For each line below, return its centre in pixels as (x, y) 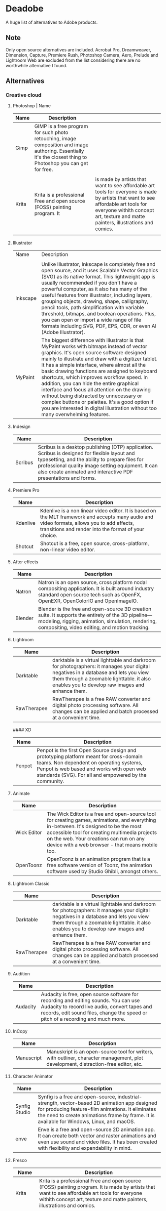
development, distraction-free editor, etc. (95, 1064)
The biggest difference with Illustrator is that (93, 340)
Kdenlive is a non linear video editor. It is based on (98, 511)
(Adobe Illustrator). (63, 333)
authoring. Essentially (59, 151)
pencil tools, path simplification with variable (93, 308)
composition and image (61, 145)
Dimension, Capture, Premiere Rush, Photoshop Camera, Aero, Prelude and (82, 55)
